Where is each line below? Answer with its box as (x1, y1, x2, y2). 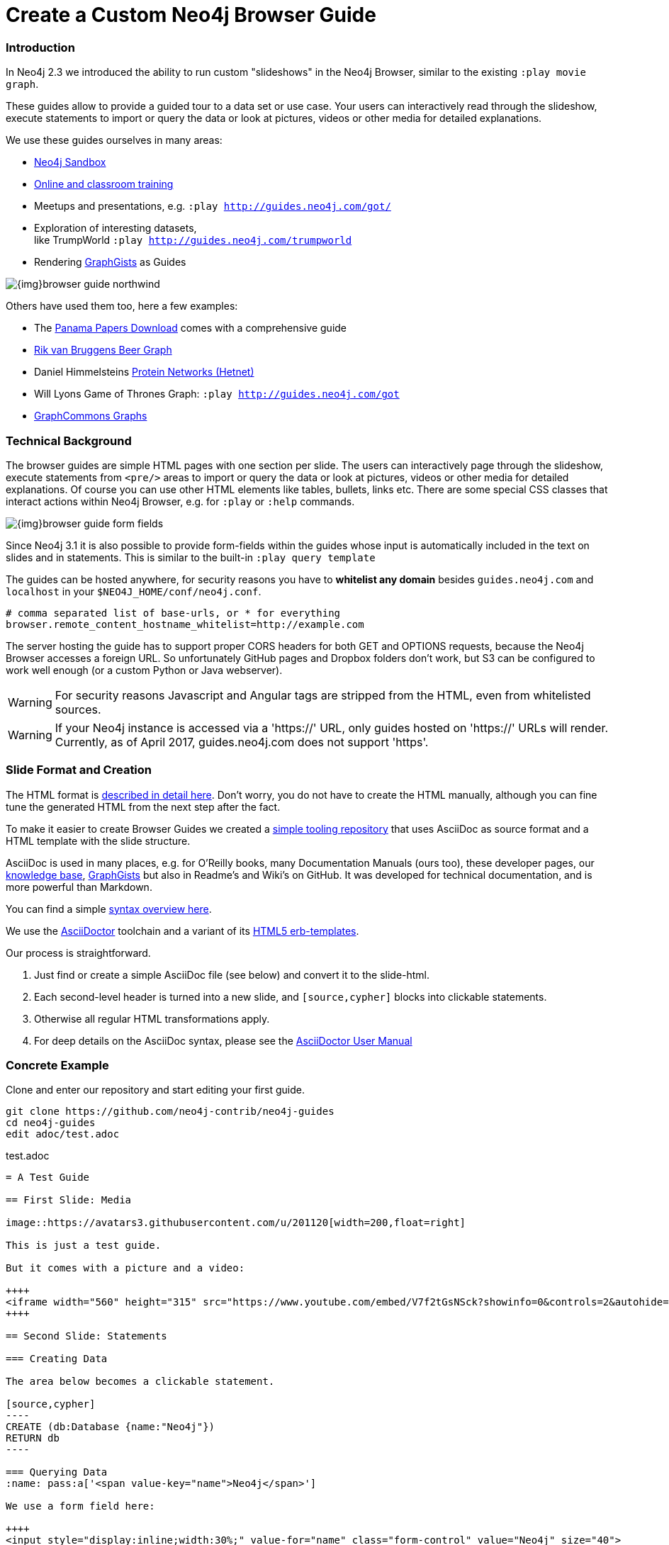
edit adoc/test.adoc (6, 1128, 120, 1140)
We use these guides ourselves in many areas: (6, 134, 223, 147)
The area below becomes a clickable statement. (6, 1376, 275, 1388)
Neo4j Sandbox (34, 156, 106, 169)
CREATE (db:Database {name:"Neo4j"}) (6, 1421, 215, 1433)
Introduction (6, 40, 75, 55)
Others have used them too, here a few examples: (6, 300, 238, 313)
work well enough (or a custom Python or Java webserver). (6, 663, 283, 676)
